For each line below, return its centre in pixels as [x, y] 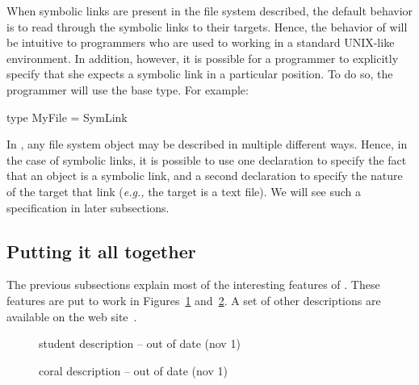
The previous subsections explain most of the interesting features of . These [193, 285]
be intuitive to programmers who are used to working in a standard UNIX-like [201, 42]
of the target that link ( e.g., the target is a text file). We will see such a [184, 191]
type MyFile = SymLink [67, 117]
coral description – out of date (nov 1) [133, 370]
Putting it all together [101, 251]
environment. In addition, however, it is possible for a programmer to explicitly [203, 58]
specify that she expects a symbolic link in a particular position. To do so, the [200, 74]
